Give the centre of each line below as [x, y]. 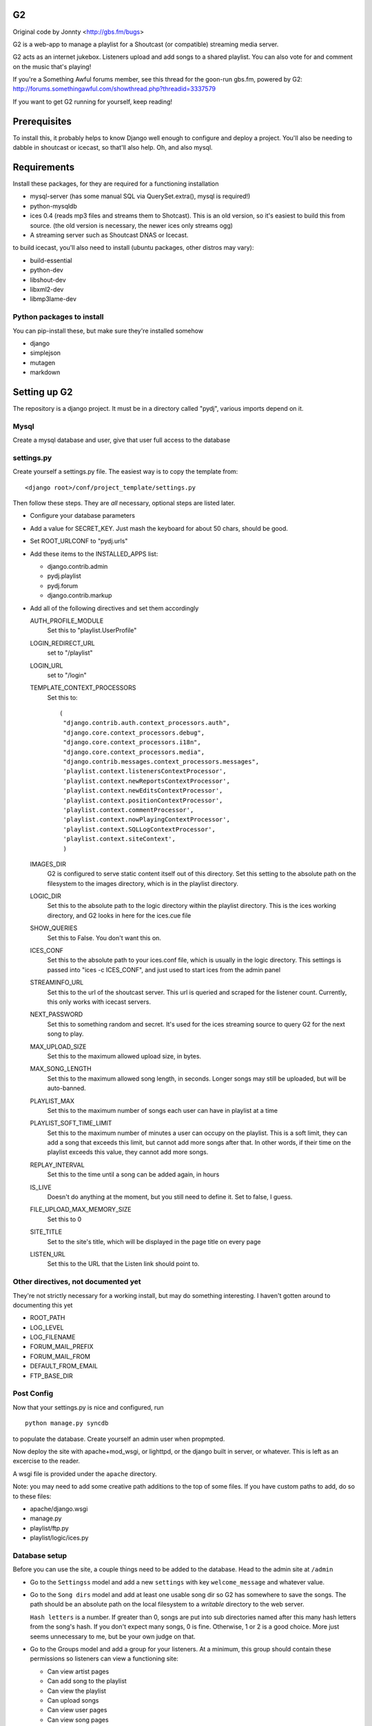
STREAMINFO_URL [57, 982]
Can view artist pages [78, 1671]
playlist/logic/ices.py [59, 1538]
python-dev [46, 270]
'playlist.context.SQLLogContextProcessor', [139, 829]
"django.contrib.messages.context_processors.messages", [161, 762]
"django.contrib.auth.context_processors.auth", [147, 723]
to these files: [32, 1496]
